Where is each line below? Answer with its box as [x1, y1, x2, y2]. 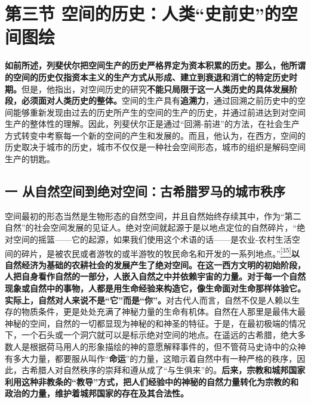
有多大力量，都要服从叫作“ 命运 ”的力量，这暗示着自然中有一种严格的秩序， [5, 352, 297, 364]
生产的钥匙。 [5, 153, 55, 165]
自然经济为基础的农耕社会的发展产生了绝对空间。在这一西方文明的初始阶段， [5, 258, 306, 271]
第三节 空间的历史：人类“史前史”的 [5, 1, 281, 26]
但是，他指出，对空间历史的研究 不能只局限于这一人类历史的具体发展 [21, 82, 289, 95]
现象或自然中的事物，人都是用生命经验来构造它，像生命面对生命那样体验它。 [5, 282, 306, 294]
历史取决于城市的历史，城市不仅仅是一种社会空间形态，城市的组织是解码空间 [5, 141, 306, 153]
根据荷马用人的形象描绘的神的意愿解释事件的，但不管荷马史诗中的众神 [29, 340, 306, 353]
